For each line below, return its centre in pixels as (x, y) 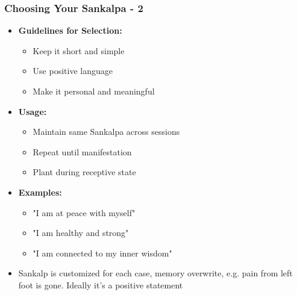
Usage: (33, 111)
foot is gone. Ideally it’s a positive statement (101, 284)
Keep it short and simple (79, 50)
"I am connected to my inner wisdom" (102, 253)
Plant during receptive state (84, 172)
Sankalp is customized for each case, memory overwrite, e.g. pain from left (155, 273)
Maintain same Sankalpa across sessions (106, 132)
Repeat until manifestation (82, 151)
